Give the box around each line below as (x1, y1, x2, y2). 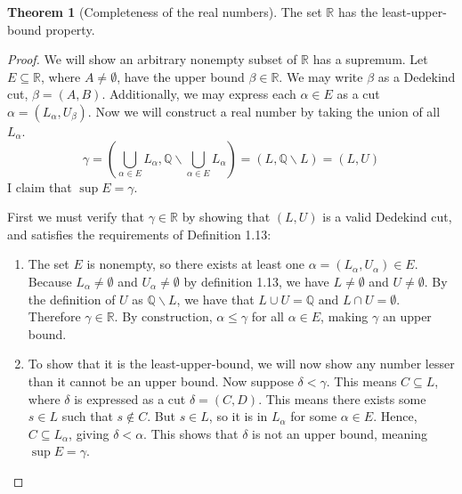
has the (337, 3, 378, 20)
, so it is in (208, 407, 268, 425)
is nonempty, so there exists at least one (86, 255, 305, 273)
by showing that (182, 207, 271, 226)
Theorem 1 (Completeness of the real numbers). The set (7, 3, 322, 20)
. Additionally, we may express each (101, 85, 296, 103)
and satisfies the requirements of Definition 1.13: (7, 224, 272, 243)
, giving (69, 424, 109, 442)
